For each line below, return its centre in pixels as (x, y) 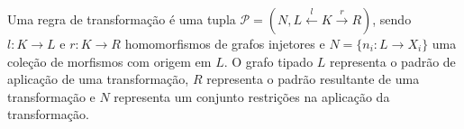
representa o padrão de (393, 61)
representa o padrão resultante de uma (313, 79)
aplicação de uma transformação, (98, 79)
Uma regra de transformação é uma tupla (122, 19)
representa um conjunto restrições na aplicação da (252, 96)
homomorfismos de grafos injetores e (225, 43)
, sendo (392, 19)
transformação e (51, 96)
